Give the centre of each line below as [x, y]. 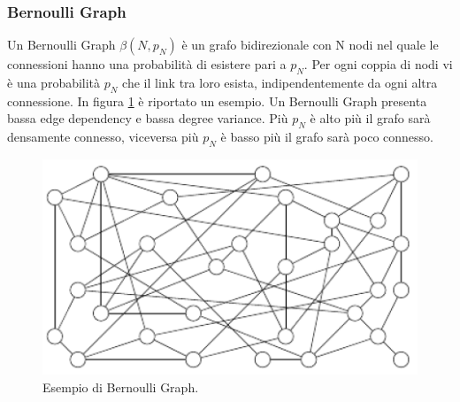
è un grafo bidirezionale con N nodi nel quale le [310, 45]
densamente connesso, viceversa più [103, 137]
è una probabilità [54, 83]
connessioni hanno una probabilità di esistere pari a [147, 64]
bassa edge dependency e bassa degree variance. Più [148, 118]
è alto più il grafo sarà [370, 118]
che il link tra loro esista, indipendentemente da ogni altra [280, 83]
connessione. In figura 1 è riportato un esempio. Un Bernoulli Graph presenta [217, 100]
